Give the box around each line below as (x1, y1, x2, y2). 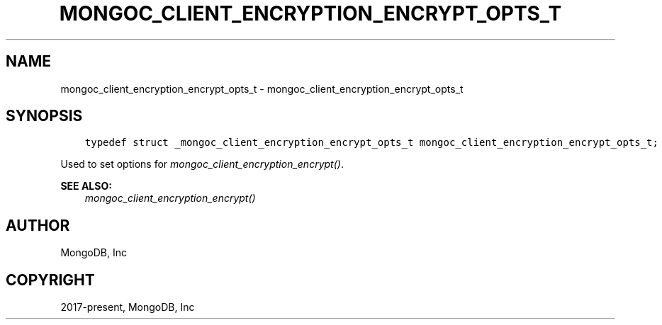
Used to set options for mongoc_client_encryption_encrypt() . (60, 158, 344, 171)
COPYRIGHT (6, 270, 95, 289)
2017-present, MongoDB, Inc (60, 301, 195, 314)
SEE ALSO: (60, 180, 112, 193)
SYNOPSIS (6, 107, 83, 125)
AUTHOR (6, 216, 70, 234)
